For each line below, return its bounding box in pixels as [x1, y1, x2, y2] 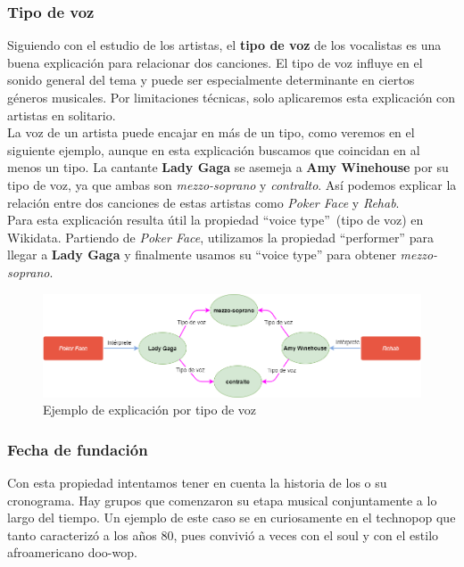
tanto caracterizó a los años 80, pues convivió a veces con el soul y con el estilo [7, 525, 439, 544]
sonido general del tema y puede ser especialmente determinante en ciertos [7, 70, 415, 89]
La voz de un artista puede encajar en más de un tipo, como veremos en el [7, 123, 415, 142]
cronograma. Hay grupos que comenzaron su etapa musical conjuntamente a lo [7, 490, 437, 509]
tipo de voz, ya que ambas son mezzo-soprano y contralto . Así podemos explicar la [7, 175, 457, 193]
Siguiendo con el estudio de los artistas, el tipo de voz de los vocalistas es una [7, 36, 442, 54]
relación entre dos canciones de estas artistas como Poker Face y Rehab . [7, 193, 400, 211]
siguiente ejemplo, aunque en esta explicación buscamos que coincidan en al [7, 140, 420, 159]
